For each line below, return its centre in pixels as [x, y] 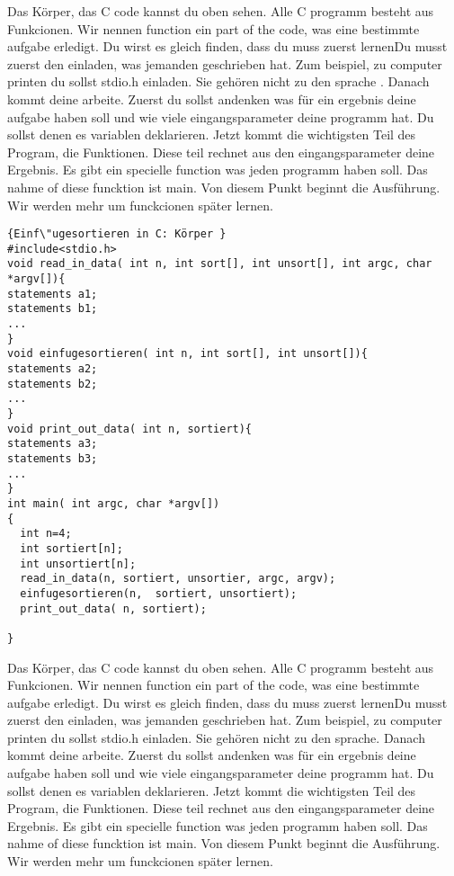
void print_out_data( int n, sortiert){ [130, 429]
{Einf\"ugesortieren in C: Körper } [117, 234]
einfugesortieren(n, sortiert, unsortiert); [159, 593]
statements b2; [53, 384]
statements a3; [53, 444]
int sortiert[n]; [71, 548]
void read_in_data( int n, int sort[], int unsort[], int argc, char [220, 264]
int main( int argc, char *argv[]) [114, 503]
